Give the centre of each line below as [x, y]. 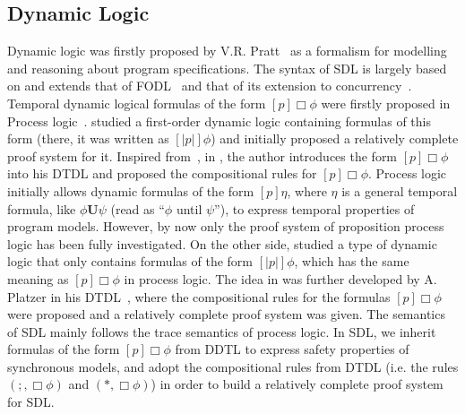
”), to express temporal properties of [314, 208]
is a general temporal [400, 190]
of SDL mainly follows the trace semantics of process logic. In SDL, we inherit [222, 331]
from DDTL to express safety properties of [292, 349]
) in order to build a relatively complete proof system [297, 384]
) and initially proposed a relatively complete [335, 138]
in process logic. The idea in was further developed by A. [280, 278]
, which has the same [352, 261]
